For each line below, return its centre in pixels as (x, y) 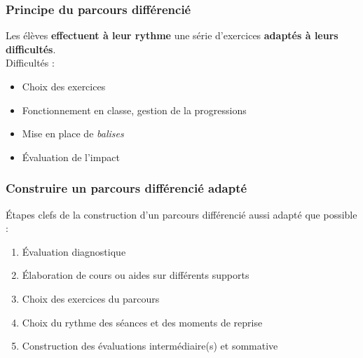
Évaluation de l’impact (71, 157)
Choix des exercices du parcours (91, 298)
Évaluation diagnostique (74, 251)
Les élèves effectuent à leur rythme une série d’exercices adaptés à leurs (172, 35)
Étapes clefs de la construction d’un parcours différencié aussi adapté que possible (181, 214)
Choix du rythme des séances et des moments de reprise (142, 322)
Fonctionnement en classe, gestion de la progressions (134, 110)
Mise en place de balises (73, 133)
